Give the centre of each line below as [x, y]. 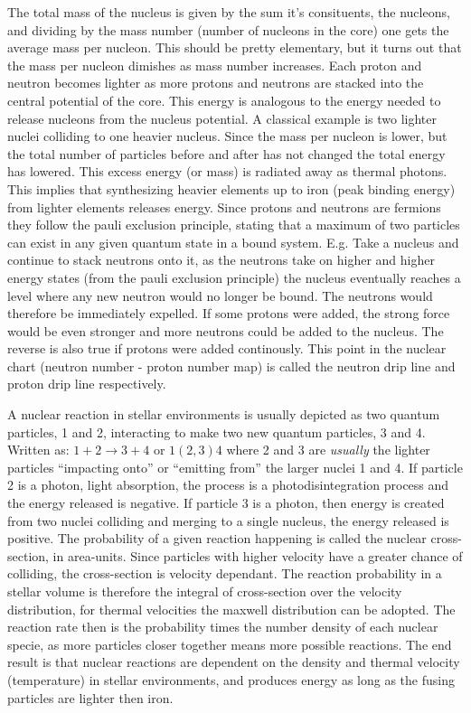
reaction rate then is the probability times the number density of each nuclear [223, 627]
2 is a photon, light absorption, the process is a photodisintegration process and [228, 485]
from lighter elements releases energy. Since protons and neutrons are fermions [224, 206]
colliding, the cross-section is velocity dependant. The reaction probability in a [225, 573]
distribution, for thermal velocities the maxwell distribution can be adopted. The [231, 609]
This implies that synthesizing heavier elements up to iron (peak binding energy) [231, 188]
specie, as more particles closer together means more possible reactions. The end [230, 644]
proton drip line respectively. [87, 384]
